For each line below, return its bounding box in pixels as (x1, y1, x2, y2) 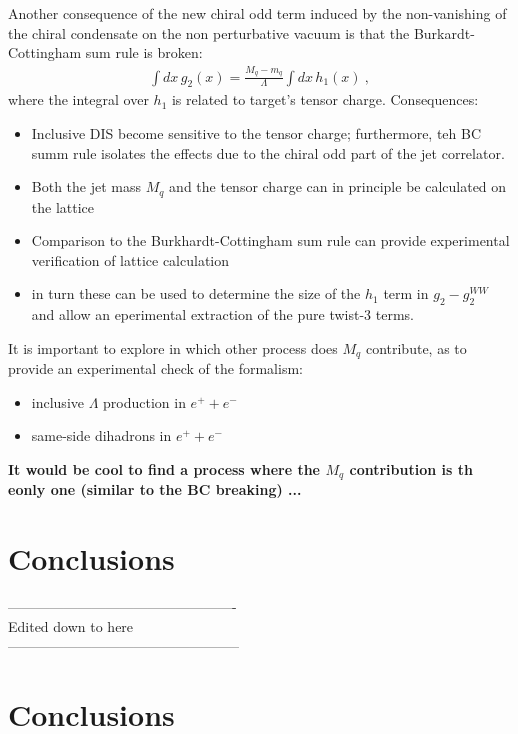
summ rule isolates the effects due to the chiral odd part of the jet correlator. (31, 142, 505, 163)
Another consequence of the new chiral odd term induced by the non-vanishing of (8, 3, 507, 23)
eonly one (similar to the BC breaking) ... (8, 479, 302, 500)
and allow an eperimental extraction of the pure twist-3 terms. (31, 304, 414, 325)
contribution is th (349, 458, 473, 479)
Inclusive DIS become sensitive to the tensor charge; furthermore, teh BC (31, 122, 482, 143)
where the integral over (8, 89, 149, 110)
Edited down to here (8, 615, 134, 636)
